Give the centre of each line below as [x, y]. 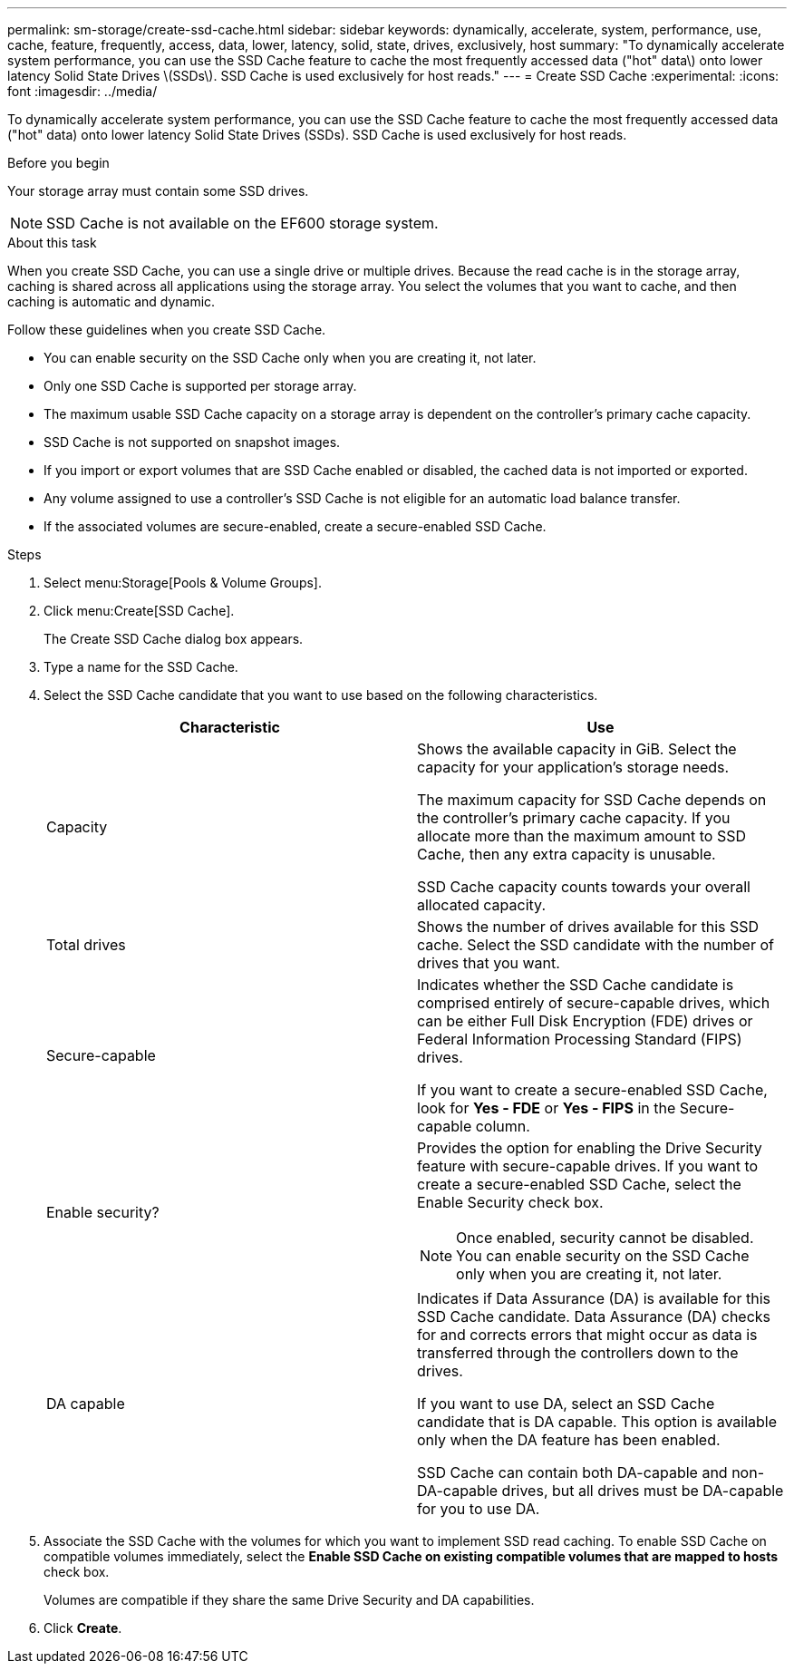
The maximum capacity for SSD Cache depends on [592, 800]
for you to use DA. [479, 1509]
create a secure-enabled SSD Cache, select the [579, 1184]
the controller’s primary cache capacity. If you [574, 818]
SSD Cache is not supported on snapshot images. [192, 442]
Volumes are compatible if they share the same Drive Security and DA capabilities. [289, 1600]
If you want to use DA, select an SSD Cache [566, 1404]
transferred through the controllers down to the [578, 1353]
